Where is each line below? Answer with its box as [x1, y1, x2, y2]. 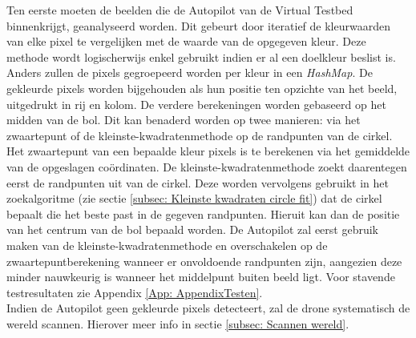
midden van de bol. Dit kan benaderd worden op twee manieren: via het [6, 111, 361, 128]
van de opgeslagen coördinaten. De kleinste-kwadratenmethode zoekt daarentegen [6, 158, 407, 175]
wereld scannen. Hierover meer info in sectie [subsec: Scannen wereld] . [6, 315, 349, 332]
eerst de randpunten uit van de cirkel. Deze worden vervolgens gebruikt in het [6, 174, 389, 191]
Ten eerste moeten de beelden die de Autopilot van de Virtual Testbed [6, 2, 353, 18]
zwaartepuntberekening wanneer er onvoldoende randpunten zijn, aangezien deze [6, 252, 402, 269]
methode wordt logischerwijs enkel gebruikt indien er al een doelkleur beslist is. [6, 48, 396, 65]
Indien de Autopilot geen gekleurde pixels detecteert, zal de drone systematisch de [6, 300, 410, 316]
